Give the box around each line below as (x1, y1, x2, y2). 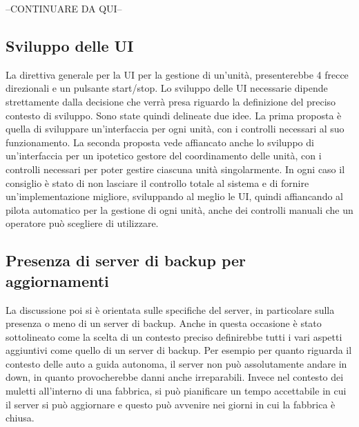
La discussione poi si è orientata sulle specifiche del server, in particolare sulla (6, 302, 335, 317)
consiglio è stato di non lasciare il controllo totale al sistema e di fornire (6, 175, 309, 190)
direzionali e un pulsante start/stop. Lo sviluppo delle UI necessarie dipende (6, 81, 328, 95)
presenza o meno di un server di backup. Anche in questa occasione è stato (6, 316, 322, 330)
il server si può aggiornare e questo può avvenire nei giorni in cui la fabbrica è (6, 397, 336, 411)
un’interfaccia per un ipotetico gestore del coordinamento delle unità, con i (6, 148, 322, 163)
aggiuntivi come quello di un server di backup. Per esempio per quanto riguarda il (6, 343, 352, 357)
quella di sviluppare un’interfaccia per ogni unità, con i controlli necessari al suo (6, 121, 345, 136)
